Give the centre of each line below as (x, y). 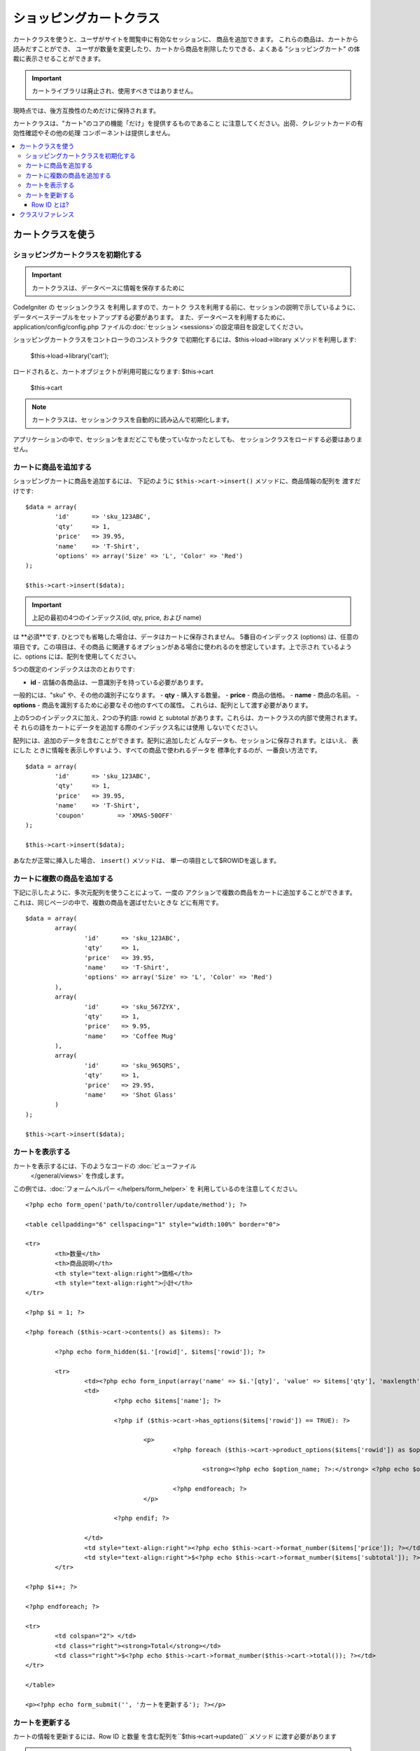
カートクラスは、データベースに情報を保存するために (108, 288)
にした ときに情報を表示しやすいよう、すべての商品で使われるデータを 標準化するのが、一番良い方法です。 (167, 750)
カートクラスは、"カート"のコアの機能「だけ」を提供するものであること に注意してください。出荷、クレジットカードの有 (188, 123)
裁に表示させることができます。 (59, 59)
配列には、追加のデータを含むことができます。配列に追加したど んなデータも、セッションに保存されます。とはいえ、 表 (185, 740)
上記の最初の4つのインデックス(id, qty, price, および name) (117, 617)
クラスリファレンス (47, 214)
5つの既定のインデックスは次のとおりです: (74, 670)
